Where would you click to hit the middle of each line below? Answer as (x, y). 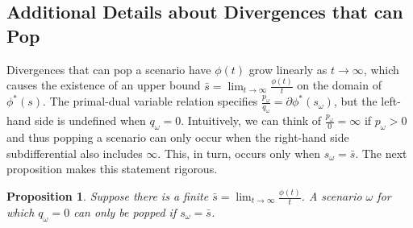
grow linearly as (288, 69)
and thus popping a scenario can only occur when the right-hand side (178, 137)
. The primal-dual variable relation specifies (150, 101)
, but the (355, 101)
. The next (381, 153)
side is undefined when (90, 120)
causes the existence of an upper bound (104, 85)
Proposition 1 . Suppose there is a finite (108, 196)
